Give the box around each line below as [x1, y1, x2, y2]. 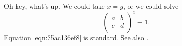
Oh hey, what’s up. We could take [4, 1, 105, 11]
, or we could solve [123, 1, 179, 11]
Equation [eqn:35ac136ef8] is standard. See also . [4, 33, 149, 43]
